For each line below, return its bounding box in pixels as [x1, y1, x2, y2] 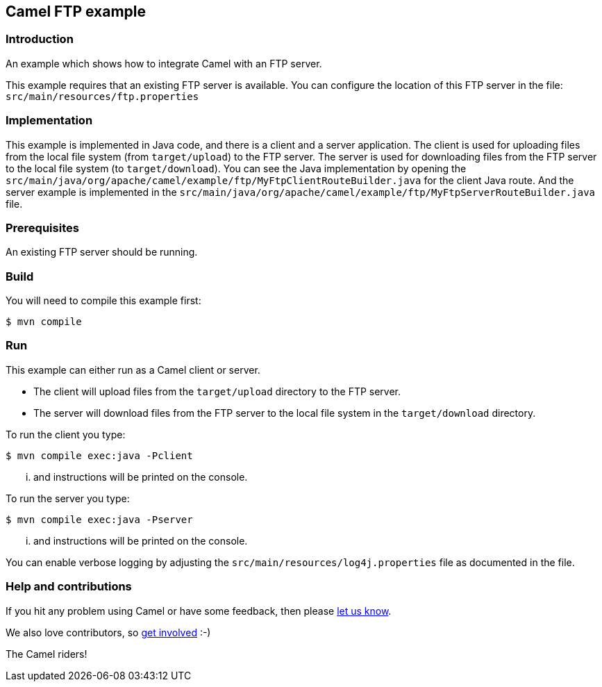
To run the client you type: [6, 428, 126, 440]
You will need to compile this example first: [6, 295, 201, 307]
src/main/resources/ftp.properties [6, 90, 199, 102]
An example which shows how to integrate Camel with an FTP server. [6, 57, 322, 69]
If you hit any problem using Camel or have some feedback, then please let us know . [6, 604, 392, 617]
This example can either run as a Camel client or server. [6, 363, 260, 376]
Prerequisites [6, 220, 79, 235]
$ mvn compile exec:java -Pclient [6, 449, 193, 461]
